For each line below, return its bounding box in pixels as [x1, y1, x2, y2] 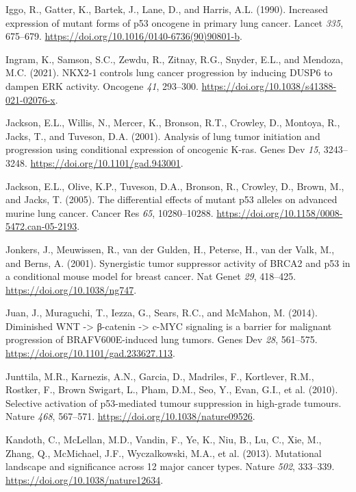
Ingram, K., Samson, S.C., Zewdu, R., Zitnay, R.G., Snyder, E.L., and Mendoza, [5, 51, 344, 66]
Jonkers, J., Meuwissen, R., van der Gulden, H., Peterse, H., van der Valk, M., [5, 242, 335, 256]
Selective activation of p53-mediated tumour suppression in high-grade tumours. [5, 395, 342, 410]
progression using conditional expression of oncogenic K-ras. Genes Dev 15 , [5, 142, 321, 156]
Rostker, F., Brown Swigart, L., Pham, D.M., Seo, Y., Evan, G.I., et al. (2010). [5, 382, 338, 397]
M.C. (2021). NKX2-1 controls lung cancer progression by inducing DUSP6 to [5, 65, 333, 80]
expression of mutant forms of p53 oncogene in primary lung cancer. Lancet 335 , [5, 15, 344, 30]
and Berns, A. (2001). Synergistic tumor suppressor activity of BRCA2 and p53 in [5, 255, 351, 270]
